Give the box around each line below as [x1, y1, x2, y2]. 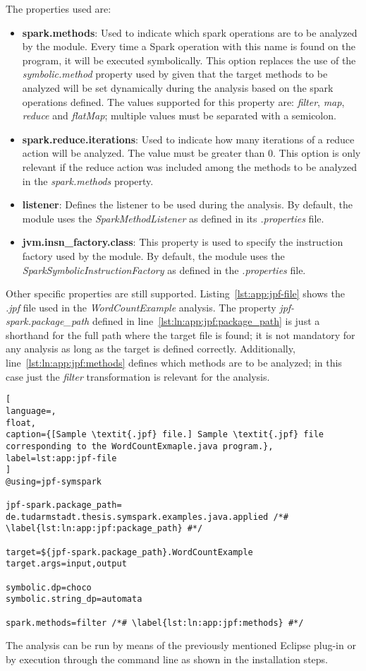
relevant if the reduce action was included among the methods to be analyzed [22, 159, 358, 174]
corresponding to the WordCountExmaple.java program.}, [6, 441, 274, 451]
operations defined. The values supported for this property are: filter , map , [22, 94, 345, 109]
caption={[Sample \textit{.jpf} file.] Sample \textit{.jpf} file [6, 429, 324, 440]
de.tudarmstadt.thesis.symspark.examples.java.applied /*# [6, 511, 288, 522]
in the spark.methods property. [22, 173, 154, 188]
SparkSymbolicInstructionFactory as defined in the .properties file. [22, 262, 306, 277]
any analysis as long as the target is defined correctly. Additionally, [6, 341, 295, 356]
